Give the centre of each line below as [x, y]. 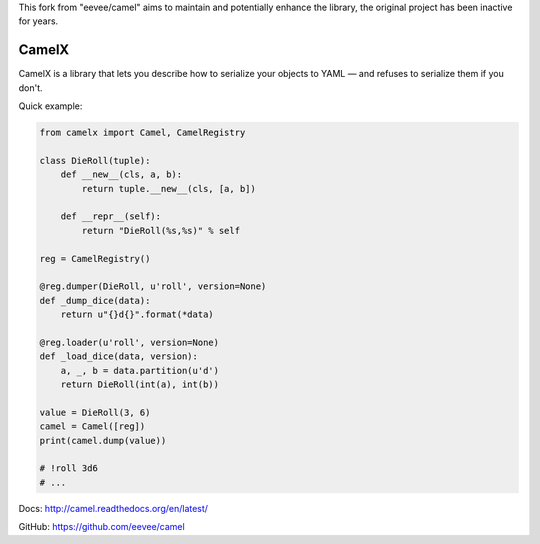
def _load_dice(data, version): [119, 356]
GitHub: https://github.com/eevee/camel [101, 527]
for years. [38, 21]
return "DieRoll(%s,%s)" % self [160, 230]
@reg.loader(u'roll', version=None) [129, 342]
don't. [31, 87]
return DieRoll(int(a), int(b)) [140, 384]
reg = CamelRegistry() [95, 258]
